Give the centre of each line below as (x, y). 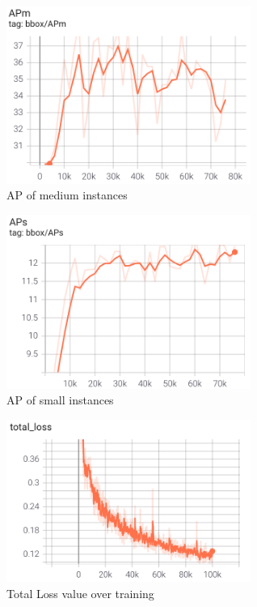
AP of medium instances (67, 195)
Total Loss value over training (80, 593)
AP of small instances (60, 400)
